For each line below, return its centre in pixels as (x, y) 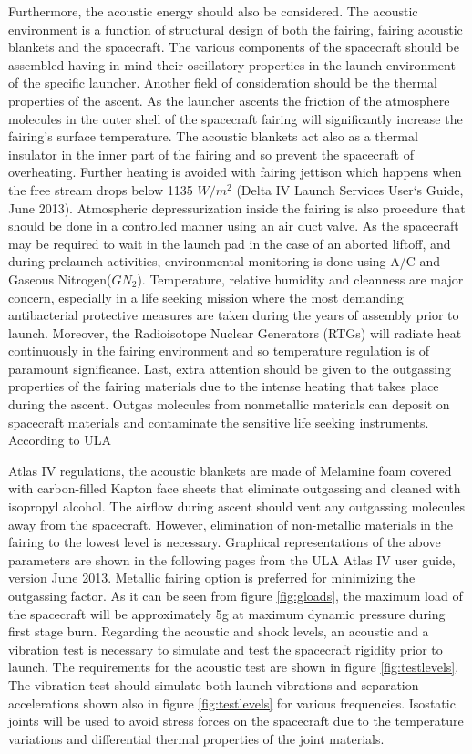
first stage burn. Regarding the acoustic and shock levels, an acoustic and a (219, 631)
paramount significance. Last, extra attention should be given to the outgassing (230, 368)
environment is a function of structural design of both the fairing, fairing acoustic (236, 29)
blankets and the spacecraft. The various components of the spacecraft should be (234, 47)
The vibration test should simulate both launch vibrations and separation (214, 684)
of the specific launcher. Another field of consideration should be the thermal (223, 83)
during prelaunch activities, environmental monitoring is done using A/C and (225, 261)
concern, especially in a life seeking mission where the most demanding (206, 297)
